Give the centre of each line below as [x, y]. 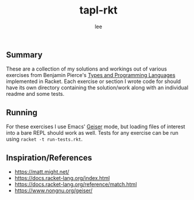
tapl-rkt [98, 10]
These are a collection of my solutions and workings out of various [86, 69]
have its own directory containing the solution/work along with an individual [97, 88]
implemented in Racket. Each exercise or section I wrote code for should [93, 81]
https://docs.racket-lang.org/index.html [62, 178]
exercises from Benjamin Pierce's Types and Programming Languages [91, 75]
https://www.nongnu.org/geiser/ [53, 190]
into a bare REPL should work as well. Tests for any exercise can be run [92, 133]
